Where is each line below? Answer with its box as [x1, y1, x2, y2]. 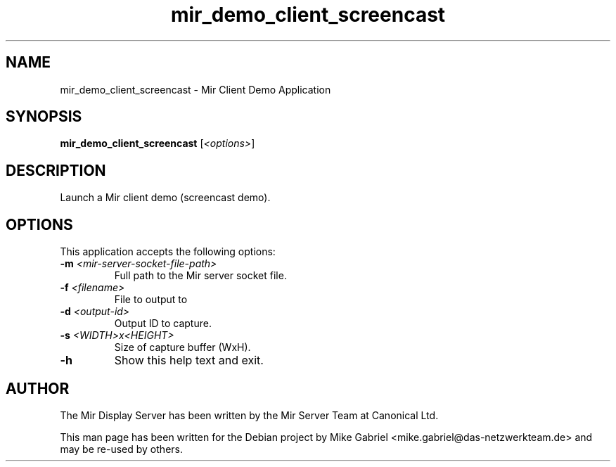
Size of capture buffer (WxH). [114, 341, 251, 354]
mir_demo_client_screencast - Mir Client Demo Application [60, 83, 331, 96]
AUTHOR [6, 379, 70, 397]
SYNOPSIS [6, 108, 82, 126]
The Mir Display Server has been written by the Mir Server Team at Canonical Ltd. [60, 409, 439, 421]
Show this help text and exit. [114, 353, 264, 368]
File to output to [114, 293, 188, 306]
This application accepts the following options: [60, 245, 276, 258]
